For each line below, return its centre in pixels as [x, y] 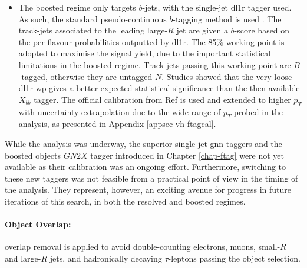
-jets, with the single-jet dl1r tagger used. [217, 7]
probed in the [258, 111]
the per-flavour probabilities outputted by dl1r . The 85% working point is [151, 41]
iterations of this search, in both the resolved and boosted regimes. [125, 201]
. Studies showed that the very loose [227, 76]
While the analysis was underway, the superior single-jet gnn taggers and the [143, 143]
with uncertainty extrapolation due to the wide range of [120, 111]
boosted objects [33, 155]
